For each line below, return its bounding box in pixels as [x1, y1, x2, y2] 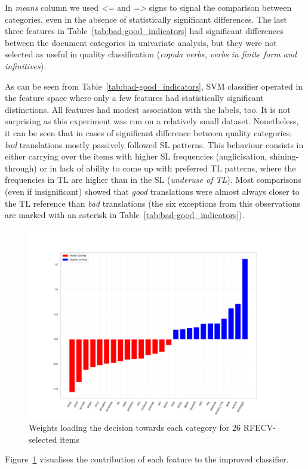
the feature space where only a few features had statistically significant [5, 91, 264, 104]
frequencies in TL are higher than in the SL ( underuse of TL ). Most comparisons [5, 173, 301, 186]
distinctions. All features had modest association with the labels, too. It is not [5, 103, 291, 115]
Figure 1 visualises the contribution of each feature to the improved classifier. [5, 453, 289, 465]
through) [5, 161, 37, 174]
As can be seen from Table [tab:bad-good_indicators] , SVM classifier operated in [5, 79, 303, 92]
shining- [269, 150, 299, 163]
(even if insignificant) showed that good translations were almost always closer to [5, 185, 300, 197]
